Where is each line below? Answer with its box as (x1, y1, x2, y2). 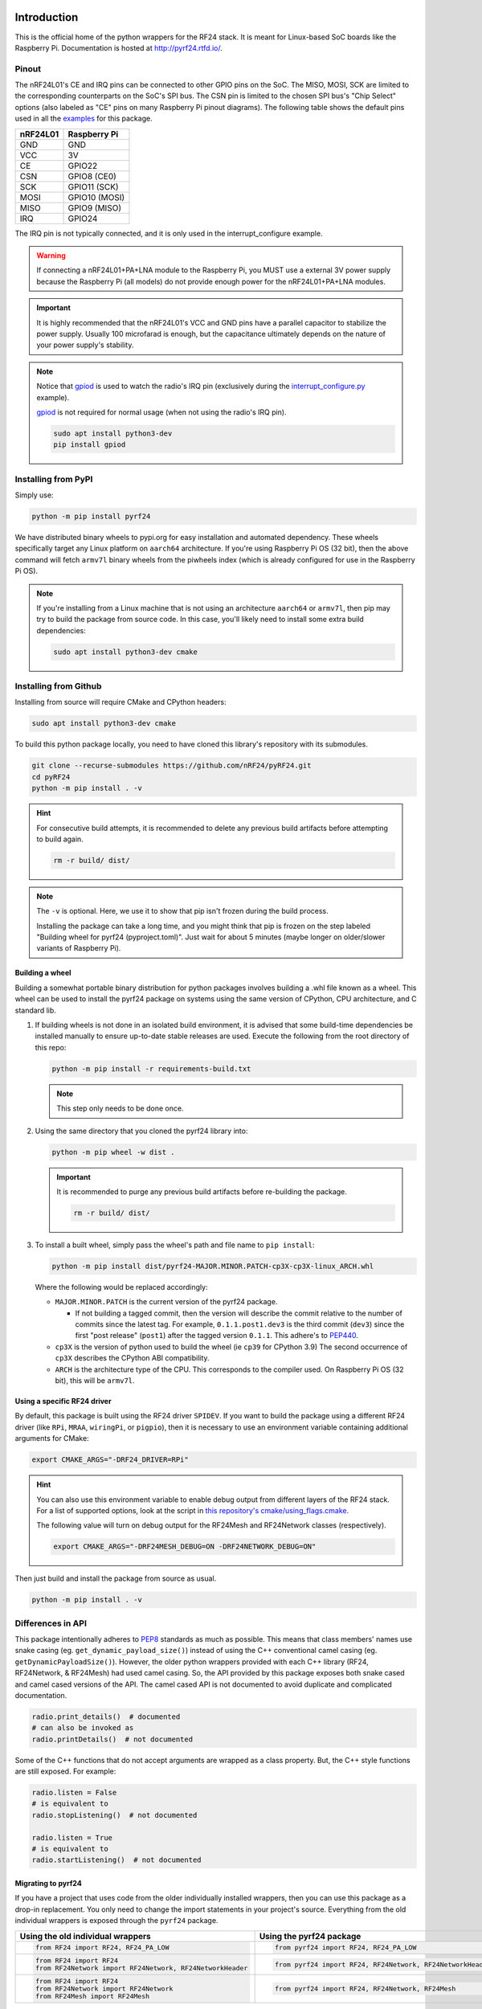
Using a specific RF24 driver (14, 1396, 112, 1405)
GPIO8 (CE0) (67, 170, 116, 182)
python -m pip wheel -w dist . (51, 1148, 176, 1156)
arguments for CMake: (14, 1434, 89, 1443)
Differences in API (14, 1618, 88, 1629)
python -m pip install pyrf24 (31, 512, 151, 521)
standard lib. (14, 1005, 56, 1015)
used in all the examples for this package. (14, 113, 153, 124)
